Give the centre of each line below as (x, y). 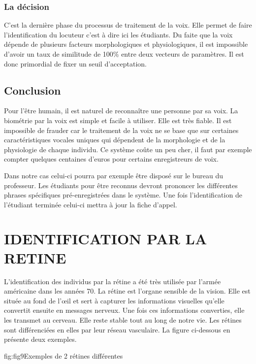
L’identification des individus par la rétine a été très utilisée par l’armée (112, 281)
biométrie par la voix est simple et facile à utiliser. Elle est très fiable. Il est (118, 120)
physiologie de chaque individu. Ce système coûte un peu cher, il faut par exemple (128, 149)
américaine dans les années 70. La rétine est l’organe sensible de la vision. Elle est (127, 291)
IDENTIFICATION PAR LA (106, 238)
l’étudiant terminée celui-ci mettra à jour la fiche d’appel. (91, 204)
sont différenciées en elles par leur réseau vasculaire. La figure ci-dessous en (117, 329)
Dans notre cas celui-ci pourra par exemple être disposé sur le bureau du (113, 175)
